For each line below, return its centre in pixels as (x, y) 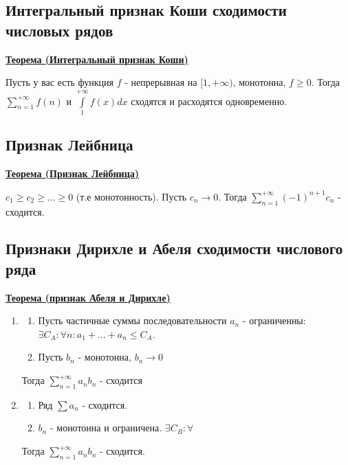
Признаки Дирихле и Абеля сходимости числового (174, 248)
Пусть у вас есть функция (60, 82)
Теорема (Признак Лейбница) (73, 173)
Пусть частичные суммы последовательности (132, 320)
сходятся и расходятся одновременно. (209, 101)
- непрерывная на (161, 82)
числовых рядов (59, 30)
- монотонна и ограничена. (106, 428)
